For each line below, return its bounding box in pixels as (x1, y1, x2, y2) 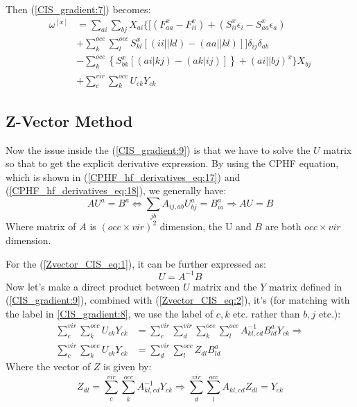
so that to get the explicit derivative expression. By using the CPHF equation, (6, 156, 339, 171)
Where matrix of (6, 219, 76, 234)
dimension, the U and (159, 219, 252, 234)
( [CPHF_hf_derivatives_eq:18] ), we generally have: (6, 183, 227, 198)
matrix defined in (268, 279, 342, 293)
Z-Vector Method (6, 110, 133, 131)
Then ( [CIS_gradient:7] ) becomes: (6, 2, 151, 16)
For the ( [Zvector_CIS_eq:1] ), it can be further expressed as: (6, 256, 266, 270)
